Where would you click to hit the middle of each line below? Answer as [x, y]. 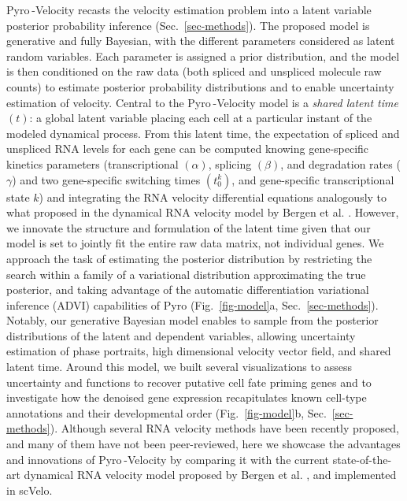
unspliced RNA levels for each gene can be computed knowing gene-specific [188, 148]
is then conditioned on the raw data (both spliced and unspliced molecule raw [194, 71]
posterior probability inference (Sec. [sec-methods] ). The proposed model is [188, 25]
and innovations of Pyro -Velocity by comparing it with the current [168, 459]
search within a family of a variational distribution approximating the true [186, 274]
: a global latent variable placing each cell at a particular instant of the [201, 118]
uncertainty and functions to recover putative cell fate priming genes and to [189, 382]
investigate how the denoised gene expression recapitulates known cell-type [187, 397]
